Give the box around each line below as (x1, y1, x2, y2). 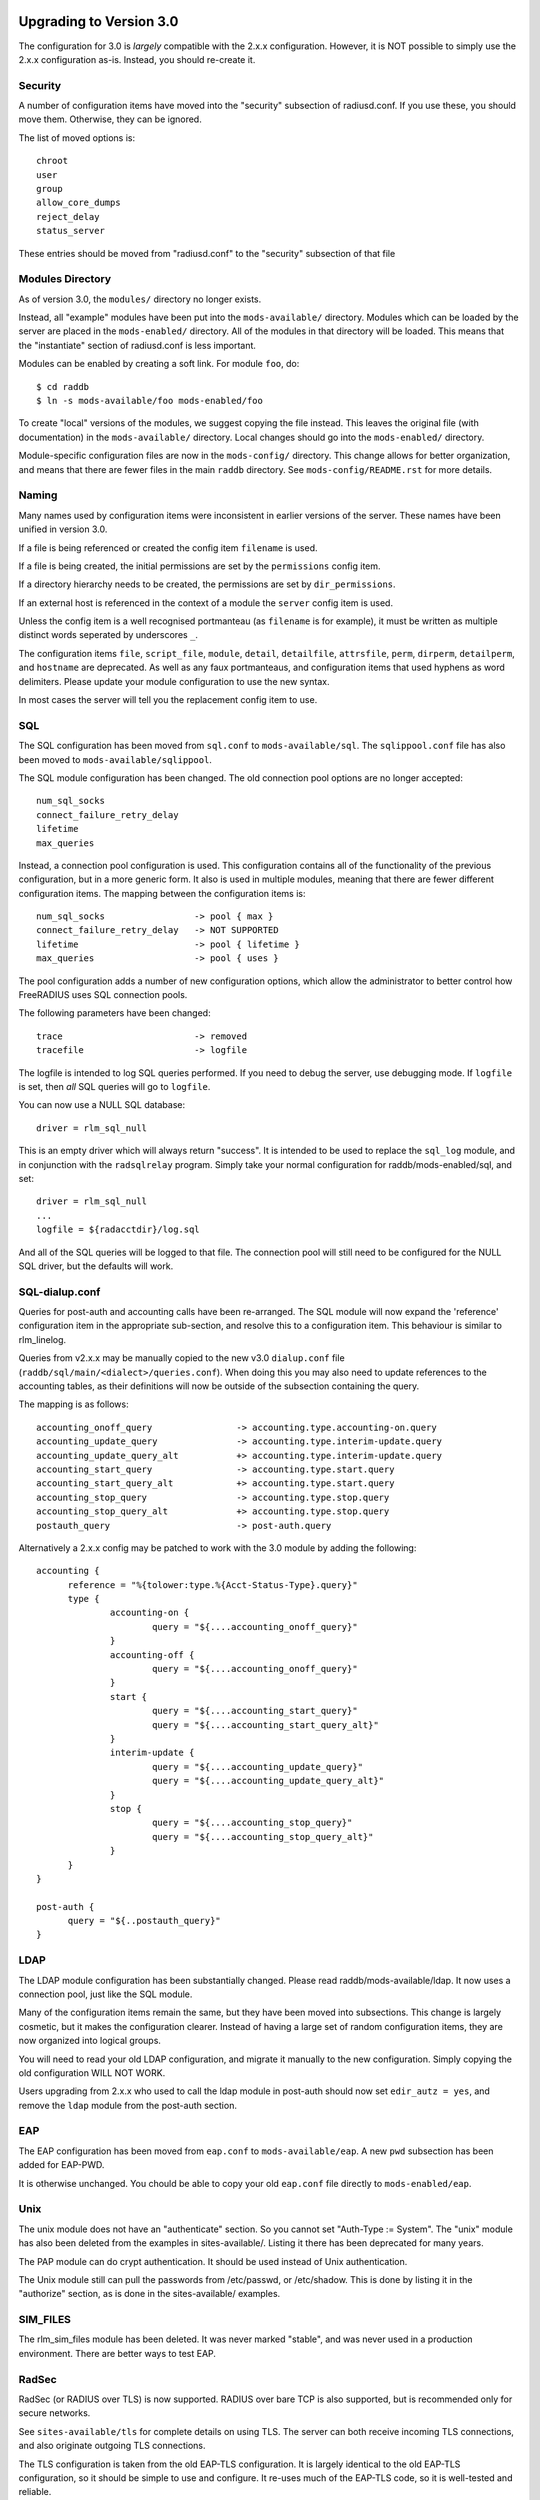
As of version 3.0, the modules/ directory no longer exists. (18, 293, 262, 305)
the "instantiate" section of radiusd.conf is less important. (18, 339, 257, 351)
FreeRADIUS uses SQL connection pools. (18, 989, 188, 1001)
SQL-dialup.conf (18, 1285, 101, 1299)
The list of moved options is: (18, 131, 136, 144)
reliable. (18, 2486, 52, 2498)
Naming (18, 488, 58, 502)
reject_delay (36, 211, 100, 222)
